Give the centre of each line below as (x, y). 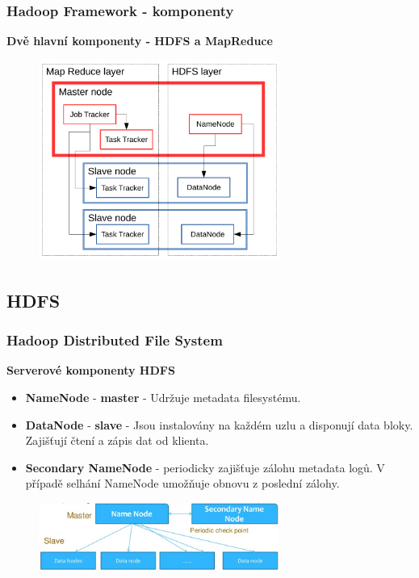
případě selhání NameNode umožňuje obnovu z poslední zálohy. (182, 483)
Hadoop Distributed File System (115, 340)
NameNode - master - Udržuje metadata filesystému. (163, 397)
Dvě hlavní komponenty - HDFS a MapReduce (140, 41)
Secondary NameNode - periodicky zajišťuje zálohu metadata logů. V (205, 467)
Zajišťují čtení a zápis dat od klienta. (117, 440)
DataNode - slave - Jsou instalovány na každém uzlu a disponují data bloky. (219, 424)
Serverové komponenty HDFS (91, 370)
